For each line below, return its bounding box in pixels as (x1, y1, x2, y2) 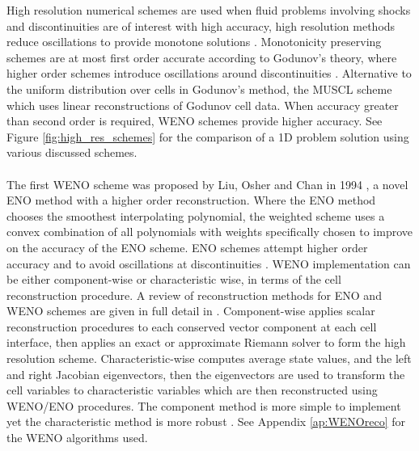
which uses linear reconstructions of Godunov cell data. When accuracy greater (6, 96, 399, 113)
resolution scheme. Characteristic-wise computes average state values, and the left (6, 350, 412, 367)
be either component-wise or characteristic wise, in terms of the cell (6, 271, 341, 288)
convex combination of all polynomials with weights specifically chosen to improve (6, 223, 413, 240)
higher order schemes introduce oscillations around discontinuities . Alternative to (6, 65, 412, 82)
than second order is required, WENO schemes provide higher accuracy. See (6, 112, 383, 129)
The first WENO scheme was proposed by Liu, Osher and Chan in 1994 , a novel (6, 175, 408, 192)
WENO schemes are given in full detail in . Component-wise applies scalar (6, 302, 375, 319)
